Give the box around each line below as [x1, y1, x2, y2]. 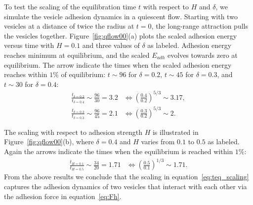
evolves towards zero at [168, 49, 238, 60]
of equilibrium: [61, 69, 106, 80]
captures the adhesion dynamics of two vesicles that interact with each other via [4, 181, 247, 192]
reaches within [4, 69, 47, 80]
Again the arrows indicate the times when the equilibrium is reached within [4, 146, 233, 157]
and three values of [82, 40, 140, 50]
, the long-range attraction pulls [151, 21, 248, 31]
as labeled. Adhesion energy [147, 40, 232, 50]
